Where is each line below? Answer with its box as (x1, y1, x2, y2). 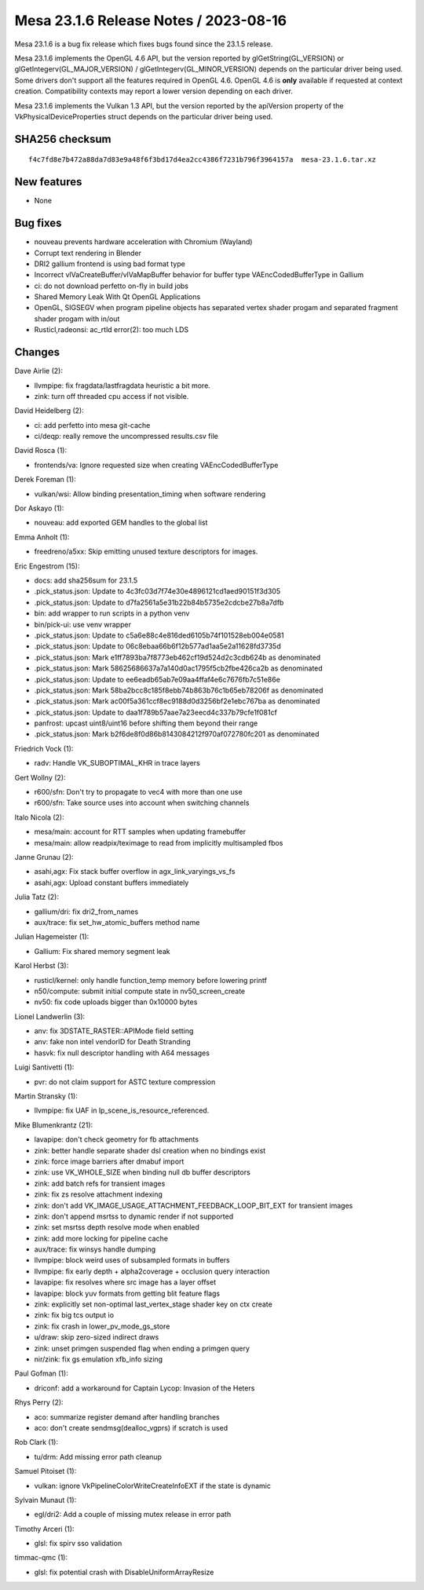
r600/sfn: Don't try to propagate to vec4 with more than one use (34, 788, 243, 797)
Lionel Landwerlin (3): (14, 1011, 86, 1021)
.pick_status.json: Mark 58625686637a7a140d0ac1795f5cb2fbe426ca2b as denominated (34, 663, 323, 673)
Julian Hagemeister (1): (14, 932, 90, 941)
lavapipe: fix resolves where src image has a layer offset (34, 1277, 216, 1287)
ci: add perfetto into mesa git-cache (34, 420, 151, 429)
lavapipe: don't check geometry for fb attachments (34, 1135, 199, 1144)
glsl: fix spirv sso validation (34, 1539, 122, 1548)
